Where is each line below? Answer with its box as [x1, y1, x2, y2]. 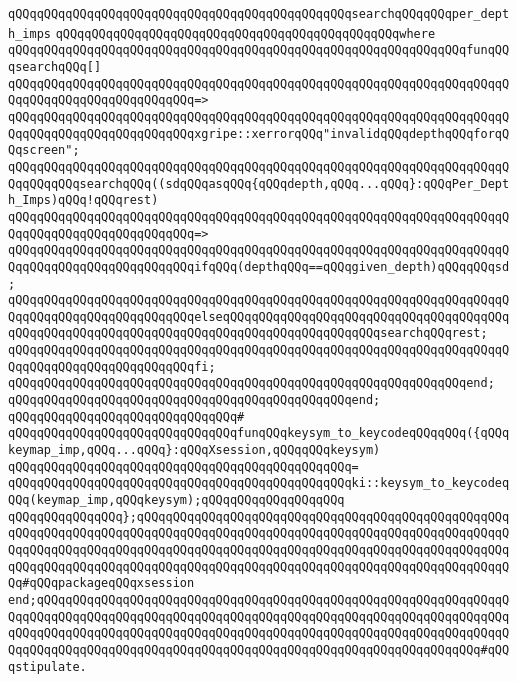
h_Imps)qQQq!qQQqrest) [8, 193, 159, 208]
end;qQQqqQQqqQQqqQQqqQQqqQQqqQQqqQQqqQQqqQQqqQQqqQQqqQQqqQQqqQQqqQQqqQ [8, 592, 510, 607]
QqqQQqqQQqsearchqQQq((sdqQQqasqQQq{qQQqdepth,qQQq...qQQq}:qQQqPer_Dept [8, 176, 510, 191]
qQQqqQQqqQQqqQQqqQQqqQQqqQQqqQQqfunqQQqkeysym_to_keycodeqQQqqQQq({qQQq [8, 426, 510, 441]
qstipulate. [8, 659, 87, 674]
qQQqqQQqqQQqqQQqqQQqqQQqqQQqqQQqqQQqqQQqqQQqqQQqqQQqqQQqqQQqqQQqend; [8, 376, 495, 391]
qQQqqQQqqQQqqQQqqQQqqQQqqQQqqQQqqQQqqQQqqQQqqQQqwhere [55, 26, 436, 41]
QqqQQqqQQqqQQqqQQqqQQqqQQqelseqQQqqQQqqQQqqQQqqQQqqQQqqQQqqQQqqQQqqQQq [8, 309, 510, 324]
